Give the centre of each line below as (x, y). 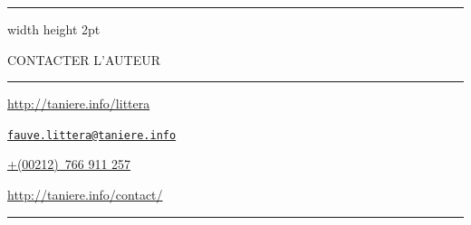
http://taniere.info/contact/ (85, 195)
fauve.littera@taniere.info (92, 135)
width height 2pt (54, 29)
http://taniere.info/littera (79, 103)
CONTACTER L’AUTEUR (84, 59)
